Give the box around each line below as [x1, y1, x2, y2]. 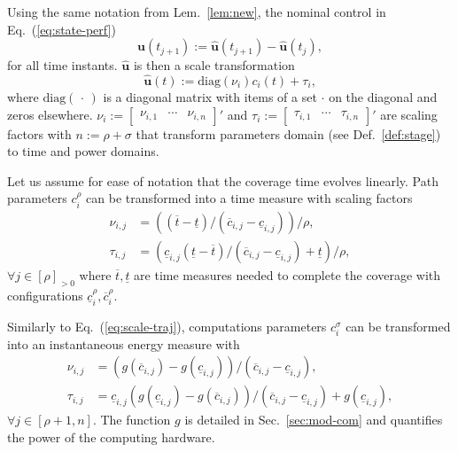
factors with [7, 124, 72, 143]
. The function [92, 410, 171, 429]
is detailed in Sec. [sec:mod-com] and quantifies [184, 410, 443, 429]
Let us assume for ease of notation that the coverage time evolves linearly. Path [7, 171, 439, 190]
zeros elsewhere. [7, 105, 93, 123]
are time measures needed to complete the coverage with [134, 265, 441, 284]
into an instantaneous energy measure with [7, 334, 240, 353]
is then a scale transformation [133, 56, 295, 74]
